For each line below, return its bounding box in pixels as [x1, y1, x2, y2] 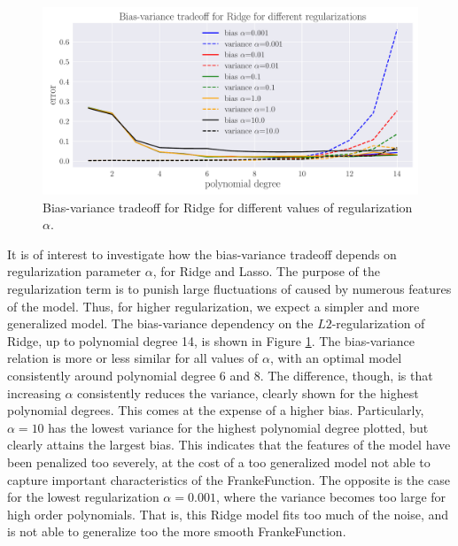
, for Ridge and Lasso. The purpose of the [152, 262, 380, 281]
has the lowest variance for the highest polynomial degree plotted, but [48, 418, 429, 436]
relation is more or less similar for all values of [7, 349, 259, 367]
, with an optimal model [269, 349, 402, 367]
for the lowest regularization [7, 488, 159, 506]
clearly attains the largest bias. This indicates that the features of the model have [7, 435, 451, 454]
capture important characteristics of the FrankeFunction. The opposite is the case [7, 470, 450, 488]
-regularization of [331, 314, 425, 333]
